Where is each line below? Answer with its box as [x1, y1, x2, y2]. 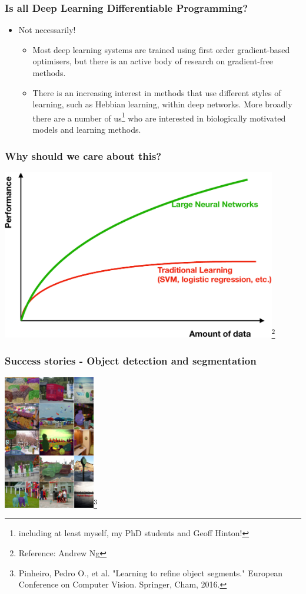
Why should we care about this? [5, 148, 162, 163]
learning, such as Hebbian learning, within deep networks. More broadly [32, 98, 292, 110]
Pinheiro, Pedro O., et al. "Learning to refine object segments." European [18, 566, 283, 579]
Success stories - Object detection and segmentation [5, 353, 257, 367]
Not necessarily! [18, 24, 76, 36]
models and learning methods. [32, 123, 141, 136]
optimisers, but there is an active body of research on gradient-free [32, 55, 274, 67]
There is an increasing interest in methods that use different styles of [32, 86, 281, 99]
